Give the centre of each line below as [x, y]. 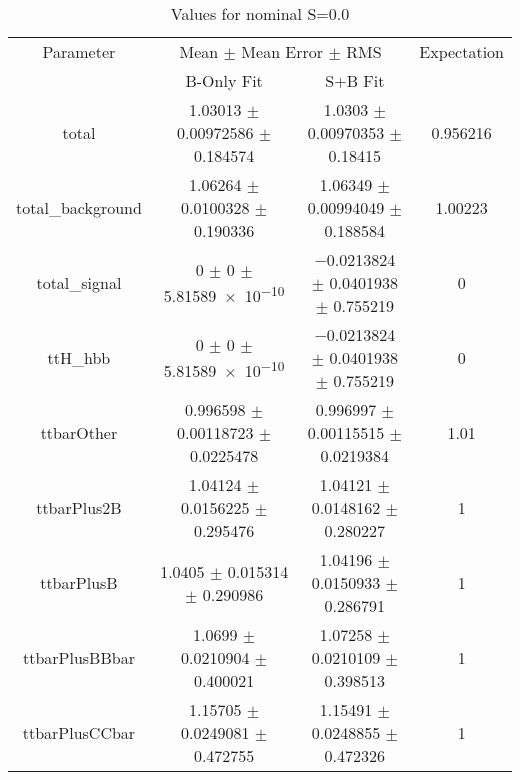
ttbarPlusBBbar [78, 657]
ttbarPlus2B [79, 507]
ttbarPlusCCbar [79, 732]
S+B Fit [355, 80]
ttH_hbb [79, 357]
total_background [79, 207]
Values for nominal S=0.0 [260, 13]
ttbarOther [79, 432]
